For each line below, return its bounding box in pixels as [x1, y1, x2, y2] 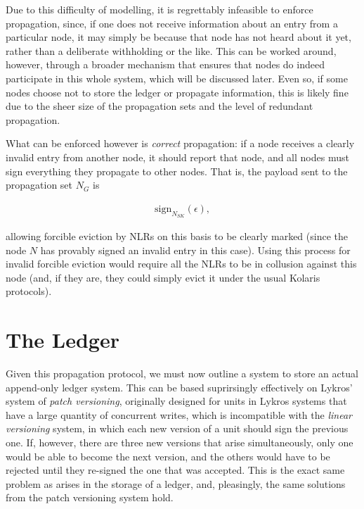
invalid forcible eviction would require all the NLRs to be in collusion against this [6, 256, 357, 271]
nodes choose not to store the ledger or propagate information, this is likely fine [6, 84, 349, 99]
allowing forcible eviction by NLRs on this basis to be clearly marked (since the [6, 228, 348, 243]
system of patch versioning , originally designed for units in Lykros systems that [6, 394, 347, 408]
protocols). [6, 284, 52, 299]
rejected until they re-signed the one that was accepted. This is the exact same [6, 463, 345, 477]
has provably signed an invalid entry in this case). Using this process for [40, 242, 351, 257]
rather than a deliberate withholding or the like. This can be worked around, [6, 43, 337, 58]
